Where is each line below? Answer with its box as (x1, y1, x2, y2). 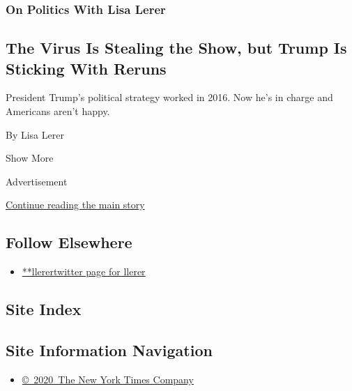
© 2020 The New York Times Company (22, 371, 194, 386)
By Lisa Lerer (6, 127, 64, 141)
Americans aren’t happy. (6, 104, 110, 118)
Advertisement (6, 174, 68, 188)
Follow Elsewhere (6, 231, 132, 253)
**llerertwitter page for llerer (22, 264, 146, 279)
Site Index (6, 298, 82, 320)
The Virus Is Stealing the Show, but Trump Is (6, 37, 347, 59)
